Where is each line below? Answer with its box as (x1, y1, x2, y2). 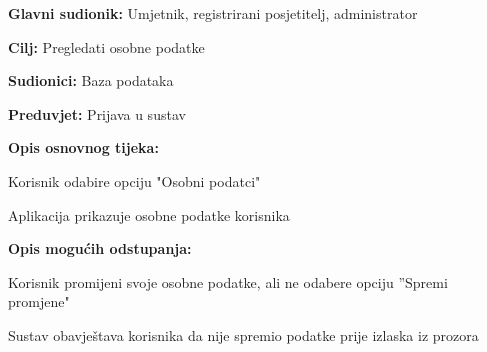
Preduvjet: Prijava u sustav (8, 103, 186, 124)
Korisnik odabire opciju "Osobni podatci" (8, 170, 261, 191)
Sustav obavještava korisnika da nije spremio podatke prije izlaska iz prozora (8, 324, 479, 345)
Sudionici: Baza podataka (8, 70, 174, 91)
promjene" (8, 291, 70, 312)
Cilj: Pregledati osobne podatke (8, 36, 205, 57)
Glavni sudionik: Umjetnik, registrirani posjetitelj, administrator (8, 3, 418, 23)
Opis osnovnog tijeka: (8, 137, 159, 158)
